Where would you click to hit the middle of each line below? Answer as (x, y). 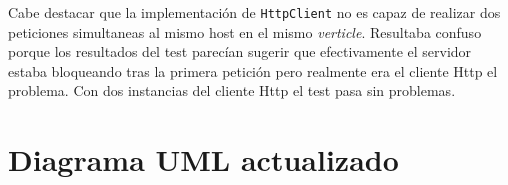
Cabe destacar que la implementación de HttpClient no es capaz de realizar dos (254, 12)
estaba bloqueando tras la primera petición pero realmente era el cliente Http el (253, 70)
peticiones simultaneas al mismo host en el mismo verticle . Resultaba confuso (245, 31)
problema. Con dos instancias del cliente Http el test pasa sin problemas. (232, 90)
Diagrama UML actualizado (203, 159)
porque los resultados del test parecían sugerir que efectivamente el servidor (240, 51)
